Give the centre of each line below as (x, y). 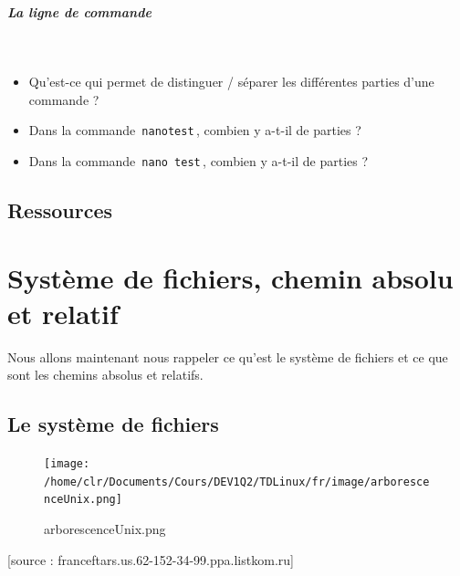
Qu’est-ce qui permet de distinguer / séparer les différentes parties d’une (231, 82)
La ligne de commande (79, 11)
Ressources (60, 210)
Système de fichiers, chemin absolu (230, 277)
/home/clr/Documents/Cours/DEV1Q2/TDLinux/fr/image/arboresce (237, 482)
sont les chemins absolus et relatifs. (105, 375)
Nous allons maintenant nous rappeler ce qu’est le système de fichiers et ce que (228, 356)
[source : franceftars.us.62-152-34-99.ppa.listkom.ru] (151, 559)
